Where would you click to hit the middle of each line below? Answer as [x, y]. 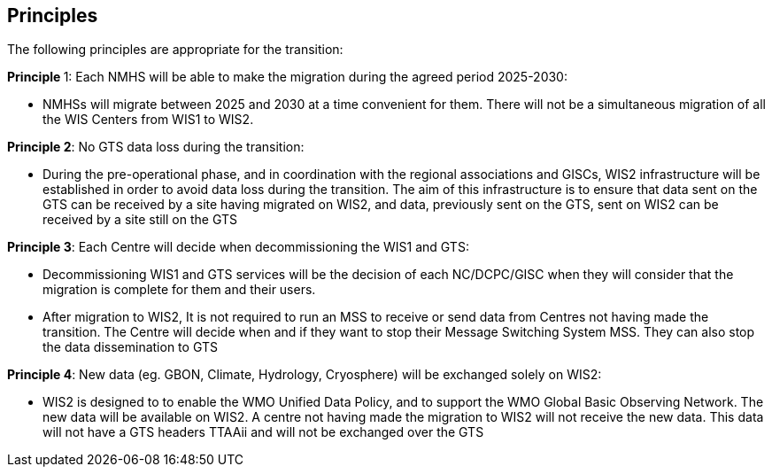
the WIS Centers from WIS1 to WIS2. [148, 120]
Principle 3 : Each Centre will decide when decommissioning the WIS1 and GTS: [238, 247]
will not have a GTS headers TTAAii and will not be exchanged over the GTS [263, 432]
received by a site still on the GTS [140, 220]
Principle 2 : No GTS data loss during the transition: [156, 147]
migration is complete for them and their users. [179, 290]
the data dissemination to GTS [130, 347]
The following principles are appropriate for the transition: [175, 50]
